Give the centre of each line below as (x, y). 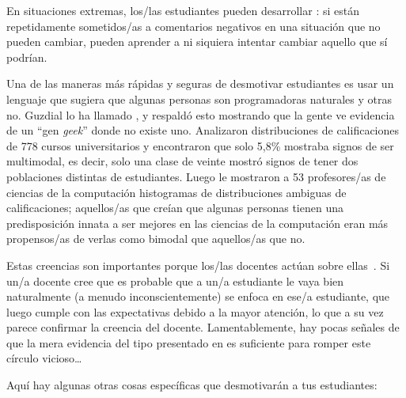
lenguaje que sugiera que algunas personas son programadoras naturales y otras (199, 99)
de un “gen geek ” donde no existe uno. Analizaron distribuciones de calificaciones (203, 130)
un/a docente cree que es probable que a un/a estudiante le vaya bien (175, 280)
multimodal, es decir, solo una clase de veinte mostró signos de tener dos (182, 161)
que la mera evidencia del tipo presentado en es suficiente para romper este (189, 342)
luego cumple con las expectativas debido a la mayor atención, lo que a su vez (195, 311)
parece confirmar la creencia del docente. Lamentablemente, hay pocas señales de (203, 327)
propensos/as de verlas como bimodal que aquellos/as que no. (156, 239)
